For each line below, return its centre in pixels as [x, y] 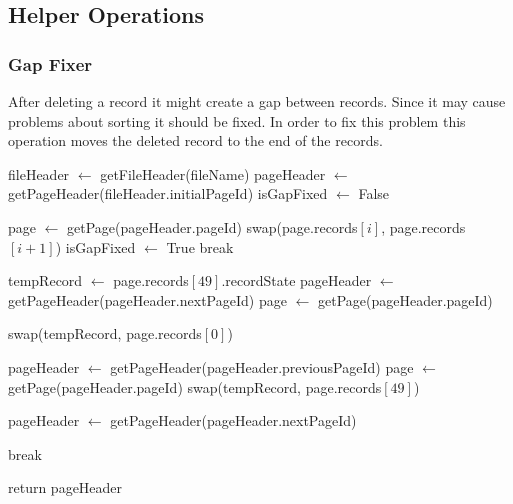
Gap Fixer [50, 63]
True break [200, 246]
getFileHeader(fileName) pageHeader [213, 173]
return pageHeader [65, 487]
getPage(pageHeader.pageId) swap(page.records [212, 226]
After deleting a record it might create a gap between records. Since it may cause [257, 101]
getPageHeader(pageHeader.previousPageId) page [262, 366]
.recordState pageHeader [296, 280]
